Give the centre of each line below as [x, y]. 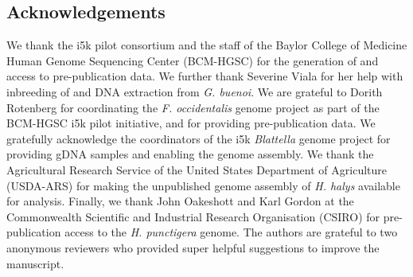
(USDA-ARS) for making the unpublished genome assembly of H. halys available [203, 185]
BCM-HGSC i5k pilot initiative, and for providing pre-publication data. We [191, 123]
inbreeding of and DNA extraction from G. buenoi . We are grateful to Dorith [195, 91]
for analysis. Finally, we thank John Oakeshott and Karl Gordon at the [180, 201]
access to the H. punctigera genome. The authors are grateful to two [231, 232]
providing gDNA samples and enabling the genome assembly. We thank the [190, 154]
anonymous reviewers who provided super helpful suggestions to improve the [193, 247]
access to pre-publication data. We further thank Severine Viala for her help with [205, 76]
